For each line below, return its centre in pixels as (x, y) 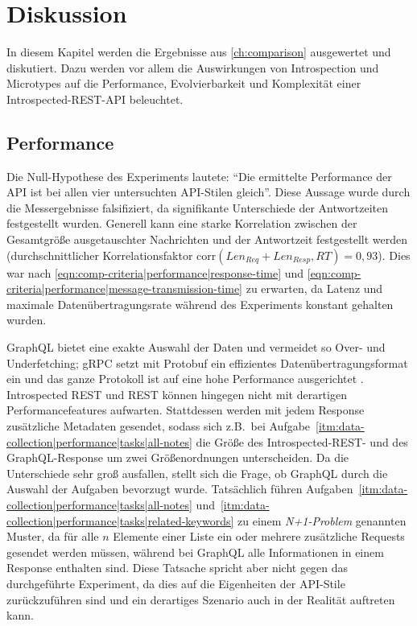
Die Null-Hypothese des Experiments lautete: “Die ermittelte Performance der (199, 176)
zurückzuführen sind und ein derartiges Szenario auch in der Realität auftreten (201, 599)
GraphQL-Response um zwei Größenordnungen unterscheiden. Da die (178, 457)
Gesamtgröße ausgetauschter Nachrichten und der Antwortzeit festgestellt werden (207, 239)
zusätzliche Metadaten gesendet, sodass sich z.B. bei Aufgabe (159, 426)
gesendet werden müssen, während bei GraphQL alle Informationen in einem (195, 552)
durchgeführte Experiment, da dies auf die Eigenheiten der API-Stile (176, 583)
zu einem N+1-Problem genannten (322, 520)
